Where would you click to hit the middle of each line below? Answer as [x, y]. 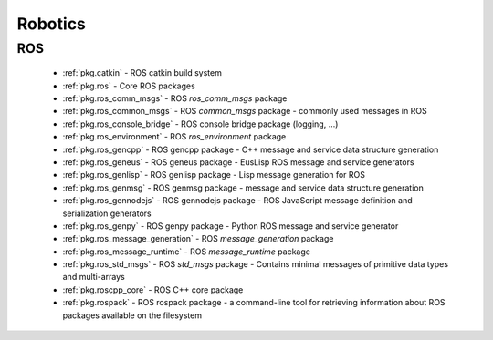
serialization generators [107, 213]
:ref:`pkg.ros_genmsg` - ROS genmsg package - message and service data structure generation [243, 188]
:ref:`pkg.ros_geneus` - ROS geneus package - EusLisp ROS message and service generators [238, 162]
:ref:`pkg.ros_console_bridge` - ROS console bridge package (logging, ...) [200, 124]
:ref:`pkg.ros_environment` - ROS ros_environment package [174, 137]
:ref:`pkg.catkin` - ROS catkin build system [142, 73]
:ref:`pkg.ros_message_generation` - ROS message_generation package [198, 239]
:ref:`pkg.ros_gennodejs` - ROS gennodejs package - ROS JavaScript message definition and [237, 201]
